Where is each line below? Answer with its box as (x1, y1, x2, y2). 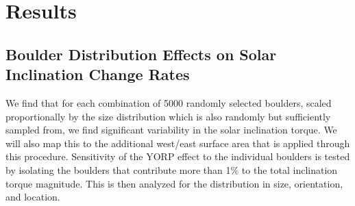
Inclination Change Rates (5, 64, 190, 85)
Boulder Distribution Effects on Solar (5, 43, 277, 64)
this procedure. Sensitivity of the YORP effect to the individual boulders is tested (5, 149, 350, 164)
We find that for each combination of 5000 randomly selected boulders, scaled (5, 95, 332, 110)
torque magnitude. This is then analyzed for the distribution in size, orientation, (5, 176, 343, 190)
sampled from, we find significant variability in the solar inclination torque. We (5, 123, 337, 137)
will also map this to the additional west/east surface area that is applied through (5, 136, 350, 150)
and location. (5, 190, 60, 204)
